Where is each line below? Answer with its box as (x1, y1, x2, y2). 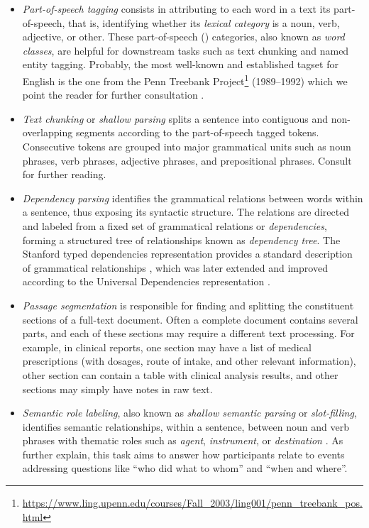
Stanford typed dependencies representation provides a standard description (22, 246, 353, 261)
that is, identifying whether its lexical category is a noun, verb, (68, 15, 340, 30)
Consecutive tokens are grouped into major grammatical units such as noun (22, 139, 351, 153)
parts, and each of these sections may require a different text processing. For (22, 326, 355, 341)
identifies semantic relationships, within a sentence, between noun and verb (22, 419, 349, 434)
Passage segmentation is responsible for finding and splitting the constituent (22, 297, 354, 312)
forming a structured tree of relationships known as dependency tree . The (22, 232, 341, 247)
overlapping (22, 125, 73, 140)
